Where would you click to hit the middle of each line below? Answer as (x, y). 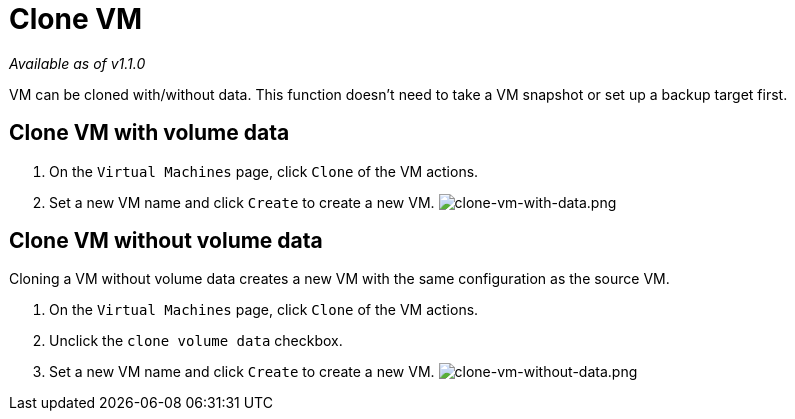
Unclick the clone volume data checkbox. (196, 341)
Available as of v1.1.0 (77, 63)
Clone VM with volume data (149, 133)
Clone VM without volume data (166, 241)
